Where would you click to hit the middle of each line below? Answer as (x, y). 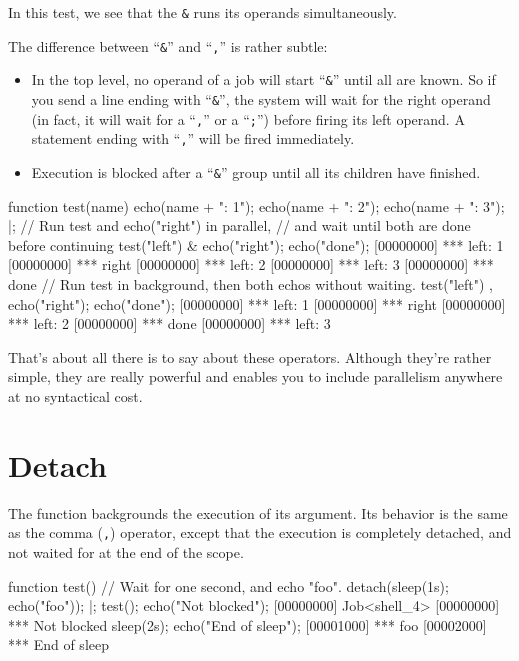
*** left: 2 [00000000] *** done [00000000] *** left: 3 (169, 323)
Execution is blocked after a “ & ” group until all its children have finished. (256, 171)
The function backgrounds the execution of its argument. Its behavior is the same (258, 512)
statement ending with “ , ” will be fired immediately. (193, 138)
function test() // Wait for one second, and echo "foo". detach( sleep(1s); (228, 585)
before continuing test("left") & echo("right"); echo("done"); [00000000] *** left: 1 (256, 244)
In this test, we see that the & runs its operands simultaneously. (202, 12)
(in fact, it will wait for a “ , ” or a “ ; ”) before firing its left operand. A (248, 118)
